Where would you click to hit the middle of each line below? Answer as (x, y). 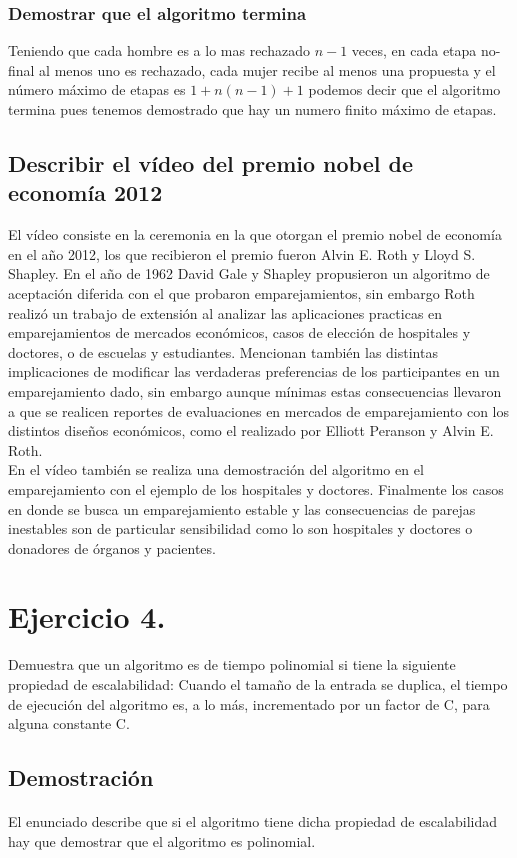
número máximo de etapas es (97, 89)
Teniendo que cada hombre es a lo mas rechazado (159, 50)
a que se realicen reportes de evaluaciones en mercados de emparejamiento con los (258, 410)
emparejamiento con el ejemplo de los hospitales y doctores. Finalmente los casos (256, 488)
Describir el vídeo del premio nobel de (210, 162)
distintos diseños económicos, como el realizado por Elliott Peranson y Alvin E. (251, 430)
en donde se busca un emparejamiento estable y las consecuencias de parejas (242, 508)
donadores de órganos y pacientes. (112, 547)
